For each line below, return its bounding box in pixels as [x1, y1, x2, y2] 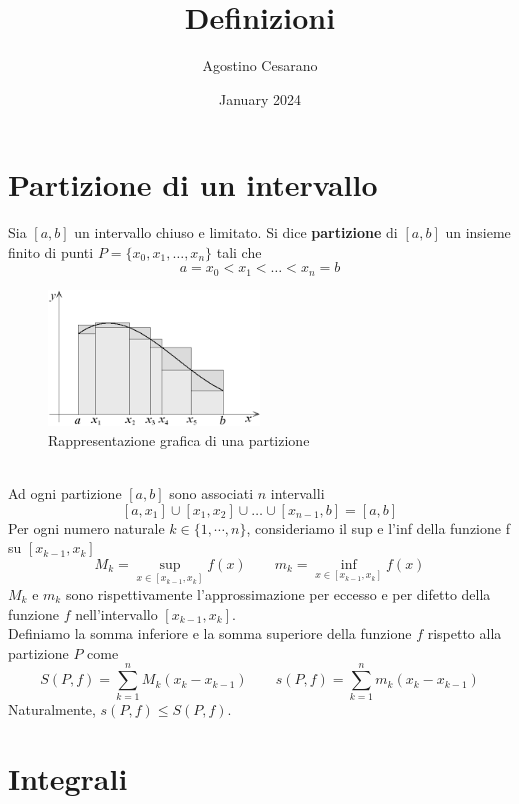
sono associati [169, 482, 254, 503]
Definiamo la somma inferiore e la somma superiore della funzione [8, 623, 412, 644]
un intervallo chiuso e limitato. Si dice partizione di [74, 222, 398, 243]
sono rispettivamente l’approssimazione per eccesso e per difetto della [65, 583, 491, 604]
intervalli [270, 482, 325, 503]
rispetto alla [427, 623, 502, 644]
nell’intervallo [75, 603, 158, 624]
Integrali [8, 758, 128, 799]
